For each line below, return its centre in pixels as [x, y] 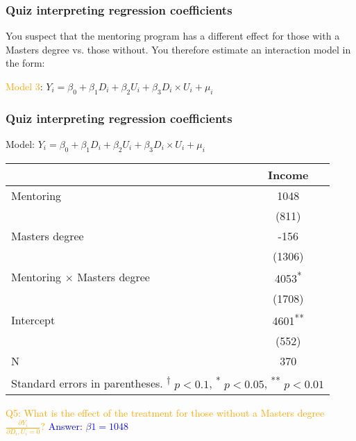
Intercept [33, 319]
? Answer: [61, 426]
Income [288, 174]
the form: [25, 63]
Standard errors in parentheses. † [91, 382]
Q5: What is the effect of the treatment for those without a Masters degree [165, 412]
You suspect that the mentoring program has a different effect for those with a [173, 36]
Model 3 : [24, 86]
